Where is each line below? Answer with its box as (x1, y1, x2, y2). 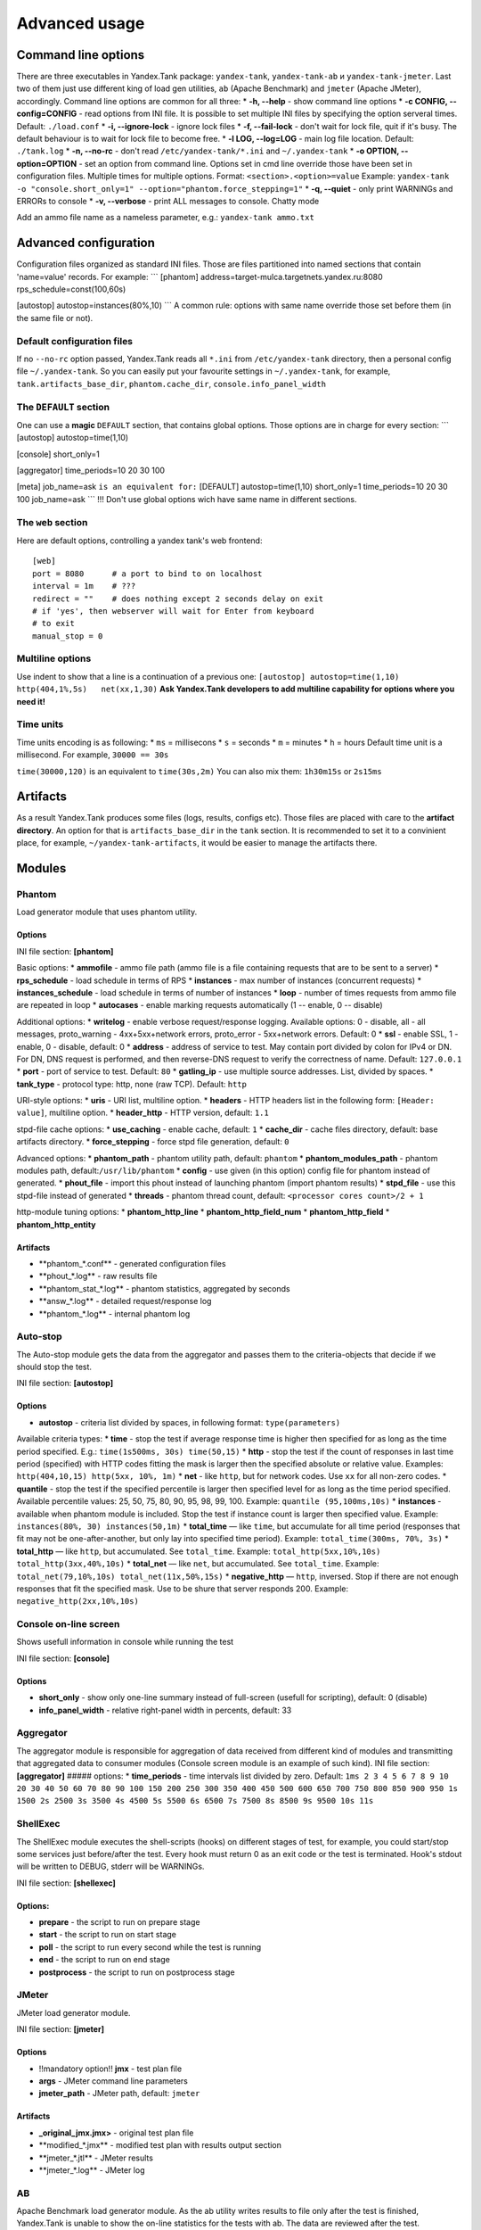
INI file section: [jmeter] (16, 2024, 104, 2035)
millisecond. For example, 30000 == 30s (16, 749, 169, 760)
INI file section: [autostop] (16, 1378, 114, 1389)
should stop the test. (16, 1361, 93, 1373)
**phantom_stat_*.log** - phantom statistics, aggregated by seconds (38, 1283, 290, 1293)
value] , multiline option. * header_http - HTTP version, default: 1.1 (16, 1107, 269, 1119)
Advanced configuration (16, 235, 156, 251)
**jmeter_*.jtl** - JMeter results (38, 2152, 153, 2163)
